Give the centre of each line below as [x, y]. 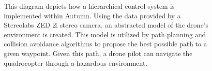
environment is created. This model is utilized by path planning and [105, 34]
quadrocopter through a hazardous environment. [76, 63]
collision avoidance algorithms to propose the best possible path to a [106, 44]
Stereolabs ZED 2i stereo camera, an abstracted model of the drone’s [106, 25]
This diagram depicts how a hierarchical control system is [89, 6]
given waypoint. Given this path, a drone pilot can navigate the [98, 53]
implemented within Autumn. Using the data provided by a [92, 15]
